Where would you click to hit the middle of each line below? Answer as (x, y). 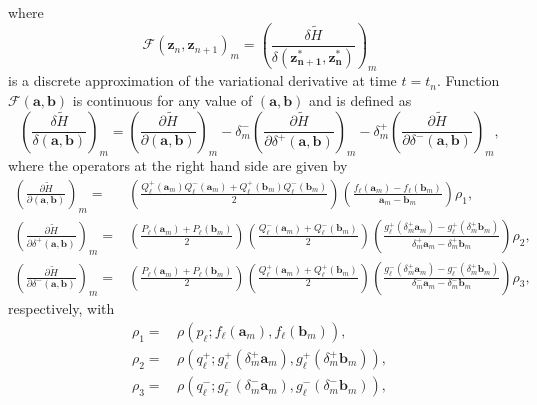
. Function (468, 80)
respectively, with (61, 308)
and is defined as (360, 99)
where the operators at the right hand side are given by (178, 165)
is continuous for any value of (162, 99)
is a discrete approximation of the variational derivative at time (202, 80)
